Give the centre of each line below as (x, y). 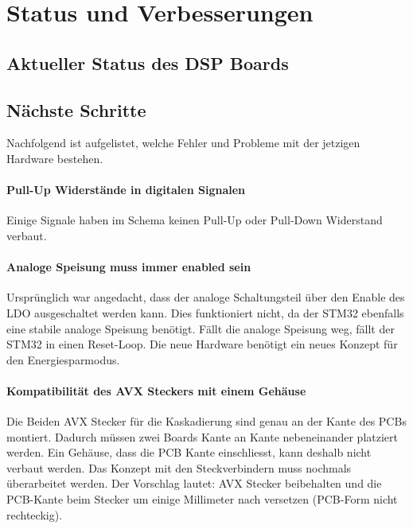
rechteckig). (35, 514)
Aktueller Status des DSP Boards (148, 62)
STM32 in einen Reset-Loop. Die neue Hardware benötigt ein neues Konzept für (202, 344)
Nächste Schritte (76, 109)
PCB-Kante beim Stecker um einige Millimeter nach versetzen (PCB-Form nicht (202, 499)
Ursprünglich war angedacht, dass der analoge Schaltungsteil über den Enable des (206, 297)
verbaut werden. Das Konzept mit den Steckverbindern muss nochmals (179, 467)
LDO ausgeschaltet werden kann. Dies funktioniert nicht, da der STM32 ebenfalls (205, 312)
